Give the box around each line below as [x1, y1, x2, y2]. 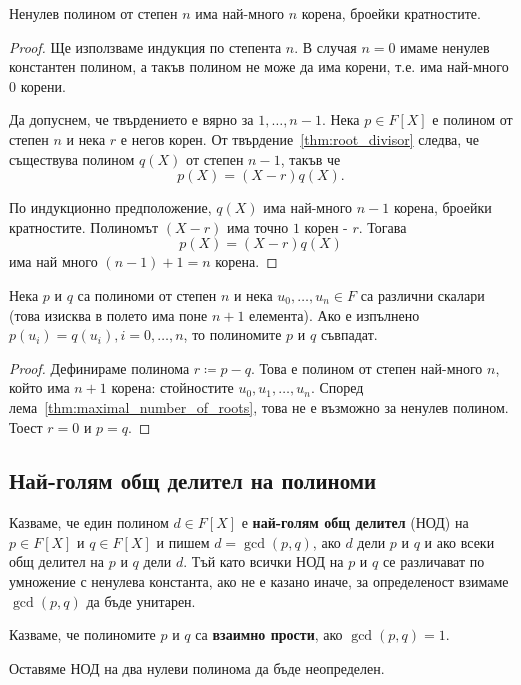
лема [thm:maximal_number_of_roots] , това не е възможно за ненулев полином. [9, 396, 509, 417]
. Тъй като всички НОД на [183, 551, 344, 572]
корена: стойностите [111, 377, 234, 398]
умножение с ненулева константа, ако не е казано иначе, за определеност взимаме [9, 571, 509, 592]
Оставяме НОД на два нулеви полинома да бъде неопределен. [9, 657, 385, 678]
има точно [227, 216, 289, 237]
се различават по [382, 551, 485, 572]
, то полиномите [183, 324, 282, 345]
